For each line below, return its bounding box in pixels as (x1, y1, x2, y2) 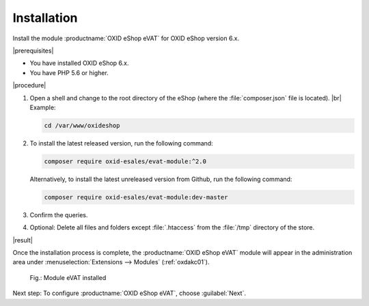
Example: (29, 103, 56, 111)
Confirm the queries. (29, 210, 88, 219)
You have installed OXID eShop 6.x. (29, 59, 129, 68)
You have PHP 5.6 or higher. (29, 68, 109, 76)
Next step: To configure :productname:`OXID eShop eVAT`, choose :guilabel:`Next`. (12, 289, 246, 297)
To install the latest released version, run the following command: (29, 139, 213, 147)
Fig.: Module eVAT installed (29, 273, 107, 281)
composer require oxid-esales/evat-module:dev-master (44, 193, 228, 201)
